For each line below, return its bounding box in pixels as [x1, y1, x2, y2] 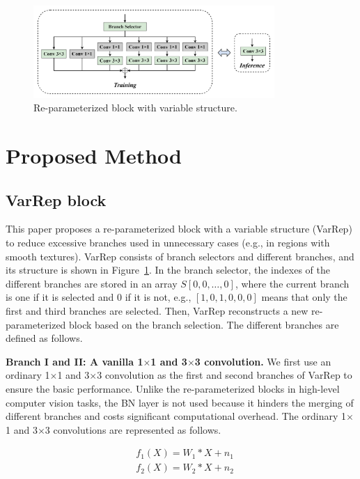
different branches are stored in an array [6, 276, 178, 290]
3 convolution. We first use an [194, 354, 331, 368]
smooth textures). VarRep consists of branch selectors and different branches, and [6, 249, 354, 263]
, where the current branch [235, 276, 350, 290]
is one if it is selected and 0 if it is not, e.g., [6, 290, 191, 304]
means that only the [261, 290, 347, 304]
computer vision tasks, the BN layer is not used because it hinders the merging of [6, 395, 354, 409]
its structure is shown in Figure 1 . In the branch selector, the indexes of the [6, 262, 330, 277]
